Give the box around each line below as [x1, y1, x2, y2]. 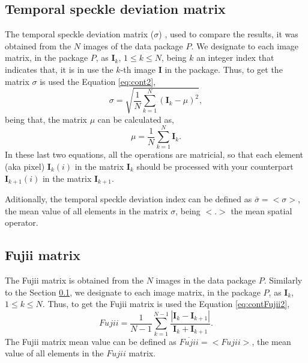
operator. [5, 216, 38, 229]
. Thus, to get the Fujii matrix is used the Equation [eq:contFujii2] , [42, 297, 290, 310]
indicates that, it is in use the [5, 63, 113, 75]
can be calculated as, [97, 113, 174, 125]
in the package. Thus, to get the [165, 63, 283, 75]
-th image [120, 63, 156, 75]
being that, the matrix [5, 113, 87, 125]
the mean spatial [231, 204, 292, 217]
